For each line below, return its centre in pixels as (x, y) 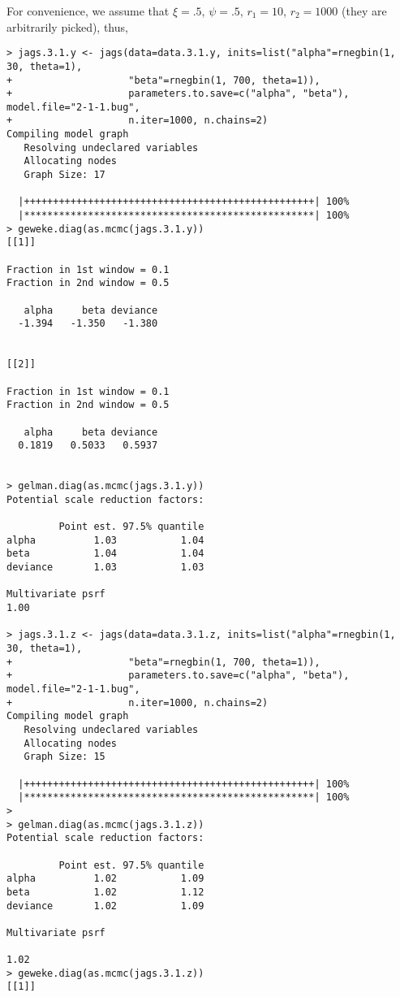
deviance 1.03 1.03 (105, 568)
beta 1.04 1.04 (105, 554)
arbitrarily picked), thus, (67, 26)
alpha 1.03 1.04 (105, 540)
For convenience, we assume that (88, 11)
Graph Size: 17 (65, 175)
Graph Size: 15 (65, 757)
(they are (364, 11)
